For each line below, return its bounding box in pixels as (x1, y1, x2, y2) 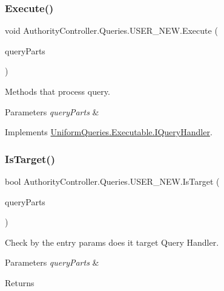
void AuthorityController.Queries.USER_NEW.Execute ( (5, 24, 218, 37)
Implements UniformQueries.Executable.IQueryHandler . (5, 126, 212, 138)
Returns (5, 276, 35, 289)
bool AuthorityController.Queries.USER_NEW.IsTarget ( (5, 175, 220, 187)
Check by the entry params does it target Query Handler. (5, 235, 219, 248)
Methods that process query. (5, 85, 110, 97)
